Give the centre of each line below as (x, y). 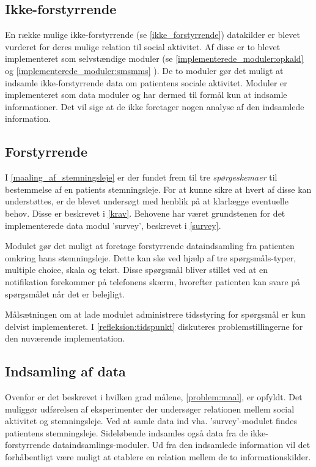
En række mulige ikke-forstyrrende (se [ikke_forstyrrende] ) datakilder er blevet (153, 35)
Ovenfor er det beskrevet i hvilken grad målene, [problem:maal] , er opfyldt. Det (154, 397)
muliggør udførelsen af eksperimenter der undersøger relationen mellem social (150, 409)
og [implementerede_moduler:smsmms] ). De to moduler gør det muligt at (144, 70)
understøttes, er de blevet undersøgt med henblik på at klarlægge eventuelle (147, 201)
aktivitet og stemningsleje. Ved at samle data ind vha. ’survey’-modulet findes (151, 421)
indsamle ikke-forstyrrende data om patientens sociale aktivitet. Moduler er (146, 82)
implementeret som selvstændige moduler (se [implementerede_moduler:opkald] (154, 58)
